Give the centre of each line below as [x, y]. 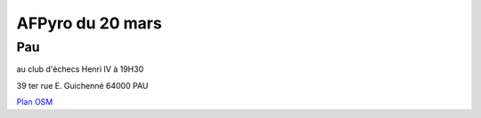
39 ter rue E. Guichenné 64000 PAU [82, 85]
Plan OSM [35, 102]
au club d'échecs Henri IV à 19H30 [80, 69]
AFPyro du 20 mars [89, 23]
